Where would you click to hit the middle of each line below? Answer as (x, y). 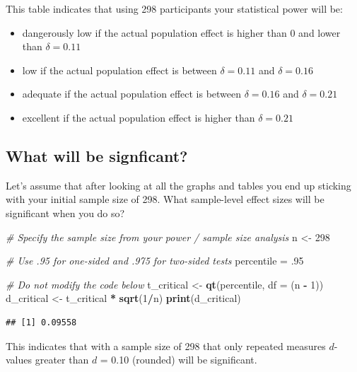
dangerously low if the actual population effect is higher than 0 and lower (181, 32)
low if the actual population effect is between (119, 70)
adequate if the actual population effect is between (132, 94)
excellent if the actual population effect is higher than (139, 117)
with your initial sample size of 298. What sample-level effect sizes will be (165, 199)
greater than (62, 360)
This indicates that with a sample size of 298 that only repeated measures (166, 345)
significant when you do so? (65, 213)
